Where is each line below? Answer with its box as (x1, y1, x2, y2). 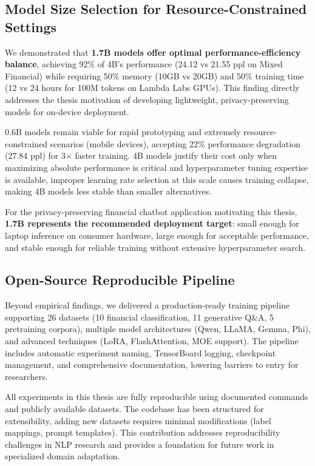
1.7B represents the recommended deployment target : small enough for (5, 217, 299, 230)
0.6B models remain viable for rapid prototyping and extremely (5, 125, 241, 138)
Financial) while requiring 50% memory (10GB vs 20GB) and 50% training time (5, 69, 304, 82)
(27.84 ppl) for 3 (5, 149, 66, 162)
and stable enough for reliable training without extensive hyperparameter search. (5, 241, 306, 253)
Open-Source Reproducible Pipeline (5, 270, 235, 289)
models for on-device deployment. (5, 105, 129, 118)
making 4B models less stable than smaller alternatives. (5, 185, 212, 198)
